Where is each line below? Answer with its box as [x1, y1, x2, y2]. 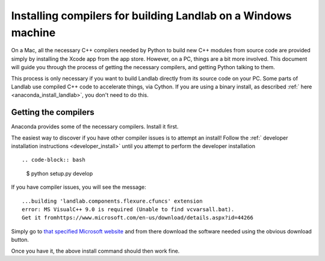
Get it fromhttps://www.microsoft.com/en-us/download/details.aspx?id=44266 [22, 214, 254, 221]
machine [11, 26, 56, 39]
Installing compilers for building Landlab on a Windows [11, 9, 292, 22]
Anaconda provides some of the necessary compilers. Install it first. [11, 123, 179, 130]
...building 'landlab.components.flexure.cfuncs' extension [22, 197, 203, 204]
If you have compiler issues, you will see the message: [11, 183, 147, 191]
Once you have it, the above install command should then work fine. [11, 247, 180, 254]
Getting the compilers [11, 107, 94, 117]
